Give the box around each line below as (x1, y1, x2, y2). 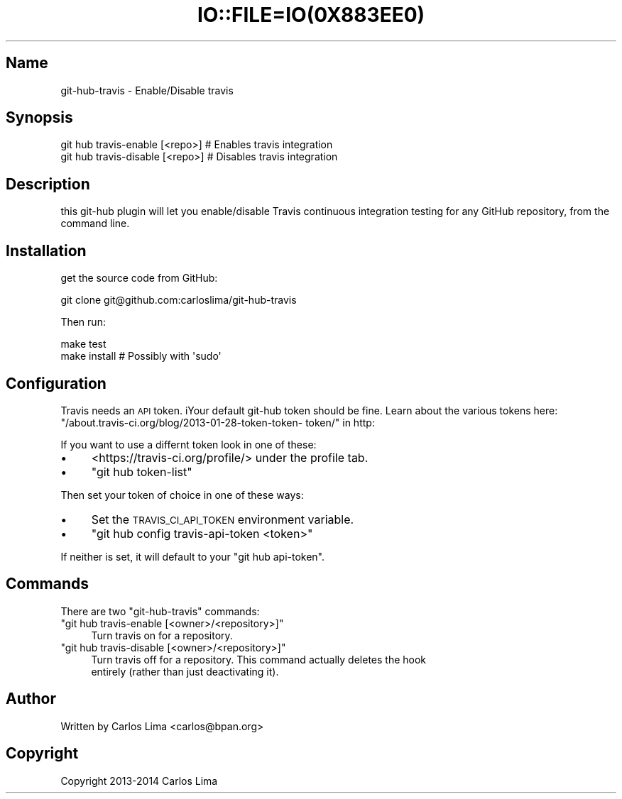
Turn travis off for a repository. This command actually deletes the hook (91, 653, 427, 666)
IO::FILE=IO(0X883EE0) (197, 3, 425, 27)
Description (6, 175, 90, 193)
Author (6, 690, 56, 708)
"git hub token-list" (91, 464, 192, 479)
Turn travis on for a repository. (91, 629, 233, 641)
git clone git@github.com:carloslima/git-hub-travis (60, 294, 297, 307)
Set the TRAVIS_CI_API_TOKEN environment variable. (91, 512, 354, 527)
